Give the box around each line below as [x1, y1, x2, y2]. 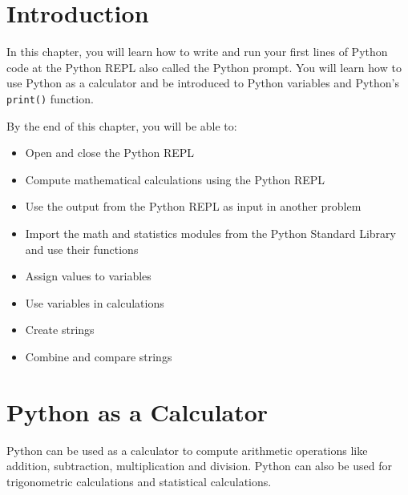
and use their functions [25, 240, 139, 257]
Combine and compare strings [25, 348, 172, 364]
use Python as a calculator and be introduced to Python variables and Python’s [6, 74, 399, 91]
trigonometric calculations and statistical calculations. [6, 473, 272, 489]
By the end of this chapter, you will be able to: [6, 117, 237, 134]
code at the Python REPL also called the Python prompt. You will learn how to [6, 58, 402, 75]
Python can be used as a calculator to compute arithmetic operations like [6, 441, 368, 458]
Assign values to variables [25, 268, 151, 284]
